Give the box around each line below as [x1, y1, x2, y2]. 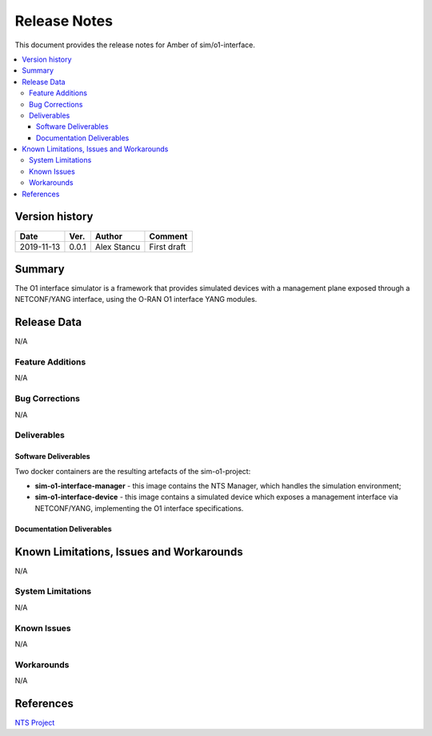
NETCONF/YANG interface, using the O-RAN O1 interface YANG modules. [14, 295, 258, 304]
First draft [149, 241, 186, 252]
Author [94, 231, 123, 242]
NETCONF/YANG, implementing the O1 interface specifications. [34, 503, 244, 513]
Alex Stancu [94, 241, 141, 252]
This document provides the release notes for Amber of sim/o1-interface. [14, 40, 256, 50]
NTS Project [14, 718, 55, 727]
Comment [149, 231, 188, 242]
